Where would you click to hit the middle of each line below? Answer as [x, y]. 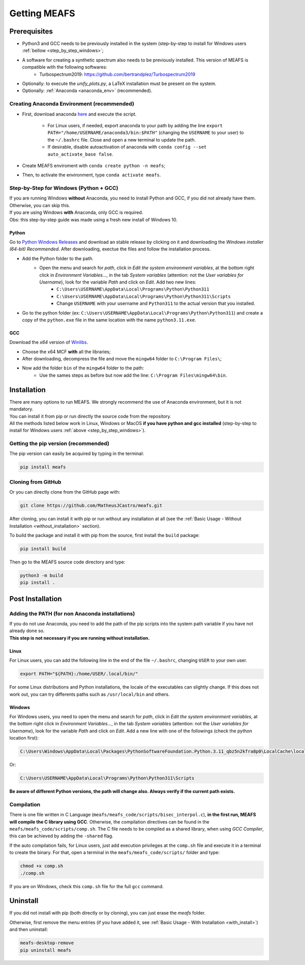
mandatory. [21, 409]
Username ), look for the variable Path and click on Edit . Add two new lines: [118, 282]
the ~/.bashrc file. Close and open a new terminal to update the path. [121, 139]
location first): [24, 738]
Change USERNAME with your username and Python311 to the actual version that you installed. [156, 303]
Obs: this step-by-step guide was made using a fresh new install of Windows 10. [94, 219]
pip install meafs [43, 467]
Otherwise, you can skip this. [40, 205]
